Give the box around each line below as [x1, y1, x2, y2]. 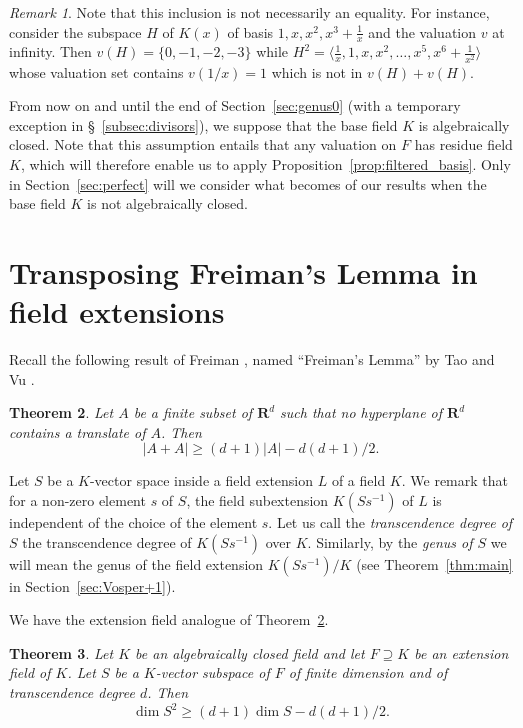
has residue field [414, 134, 513, 155]
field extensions [9, 291, 225, 332]
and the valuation [368, 21, 477, 42]
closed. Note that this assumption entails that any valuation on [9, 134, 397, 155]
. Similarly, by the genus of [307, 531, 473, 552]
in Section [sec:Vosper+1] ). [9, 575, 176, 596]
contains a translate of [9, 421, 146, 442]
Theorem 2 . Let [9, 402, 114, 423]
